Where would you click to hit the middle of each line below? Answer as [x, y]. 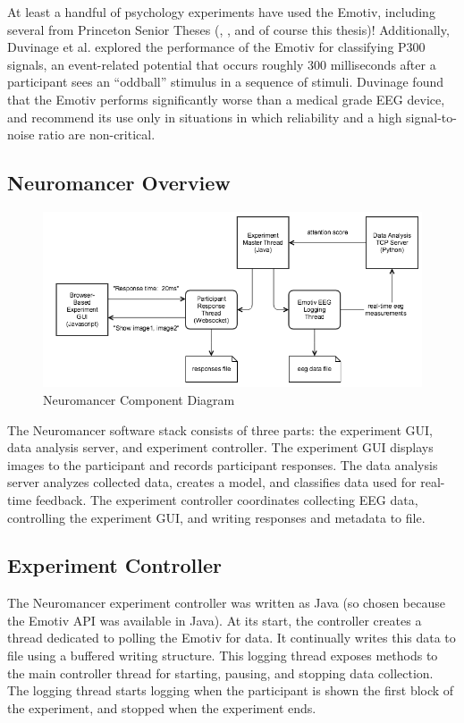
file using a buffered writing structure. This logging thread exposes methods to [223, 656]
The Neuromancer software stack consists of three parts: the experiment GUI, [220, 429]
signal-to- [431, 117]
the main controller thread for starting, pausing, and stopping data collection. [220, 673]
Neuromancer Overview [119, 183]
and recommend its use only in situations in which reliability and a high [205, 117]
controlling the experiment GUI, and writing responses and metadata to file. [216, 517]
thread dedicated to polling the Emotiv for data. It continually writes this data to [232, 638]
